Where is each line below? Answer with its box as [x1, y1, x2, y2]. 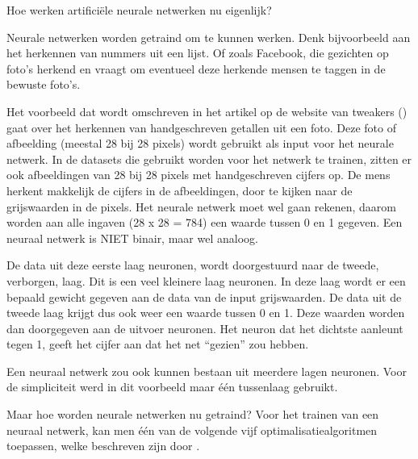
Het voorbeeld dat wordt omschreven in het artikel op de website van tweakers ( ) [6, 102, 408, 119]
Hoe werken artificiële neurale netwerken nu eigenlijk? [6, 2, 272, 18]
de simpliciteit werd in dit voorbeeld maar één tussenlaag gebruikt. [6, 378, 338, 395]
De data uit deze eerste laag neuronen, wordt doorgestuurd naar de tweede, [6, 257, 379, 273]
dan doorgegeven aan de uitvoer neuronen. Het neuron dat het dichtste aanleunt [6, 319, 403, 336]
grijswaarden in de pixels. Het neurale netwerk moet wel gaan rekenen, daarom [6, 198, 396, 215]
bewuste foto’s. [6, 76, 81, 93]
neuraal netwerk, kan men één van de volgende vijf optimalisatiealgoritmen [6, 421, 378, 438]
